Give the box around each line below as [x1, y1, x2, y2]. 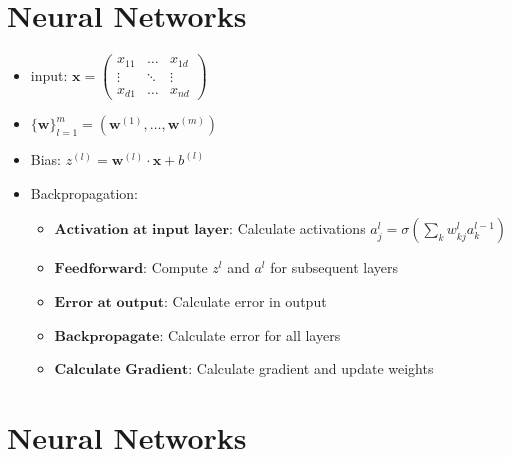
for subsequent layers [270, 257, 399, 278]
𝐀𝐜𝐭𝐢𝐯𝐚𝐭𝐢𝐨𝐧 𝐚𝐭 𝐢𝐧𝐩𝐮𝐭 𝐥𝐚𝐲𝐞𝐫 [54, 223, 230, 238]
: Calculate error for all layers [159, 324, 341, 345]
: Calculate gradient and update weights [188, 358, 434, 379]
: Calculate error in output [163, 290, 327, 311]
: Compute [143, 257, 208, 278]
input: [30, 64, 68, 85]
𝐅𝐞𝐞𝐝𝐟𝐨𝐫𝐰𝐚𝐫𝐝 [54, 262, 144, 277]
